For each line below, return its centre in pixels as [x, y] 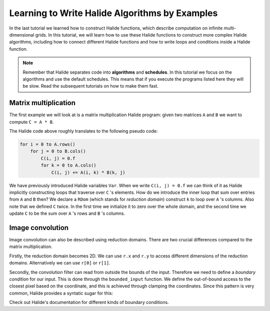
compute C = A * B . [31, 122]
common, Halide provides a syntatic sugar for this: [61, 293]
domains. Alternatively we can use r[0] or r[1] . [60, 263]
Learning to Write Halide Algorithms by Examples [113, 13]
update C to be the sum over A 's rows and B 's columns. [67, 213]
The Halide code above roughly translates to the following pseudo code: [83, 131]
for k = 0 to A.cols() [69, 166]
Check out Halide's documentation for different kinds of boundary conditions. [89, 302]
